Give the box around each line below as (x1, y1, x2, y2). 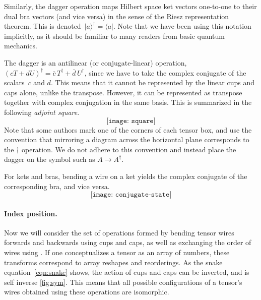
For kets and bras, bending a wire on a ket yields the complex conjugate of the (4, 170, 247, 181)
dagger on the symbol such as (4, 154, 95, 164)
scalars (4, 77, 25, 88)
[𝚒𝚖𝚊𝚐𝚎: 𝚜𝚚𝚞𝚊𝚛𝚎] (106, 117, 156, 125)
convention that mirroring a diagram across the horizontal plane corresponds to (4, 134, 249, 145)
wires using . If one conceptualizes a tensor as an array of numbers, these (4, 247, 230, 258)
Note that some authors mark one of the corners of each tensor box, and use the (4, 124, 252, 135)
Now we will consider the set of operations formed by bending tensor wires (4, 227, 234, 237)
